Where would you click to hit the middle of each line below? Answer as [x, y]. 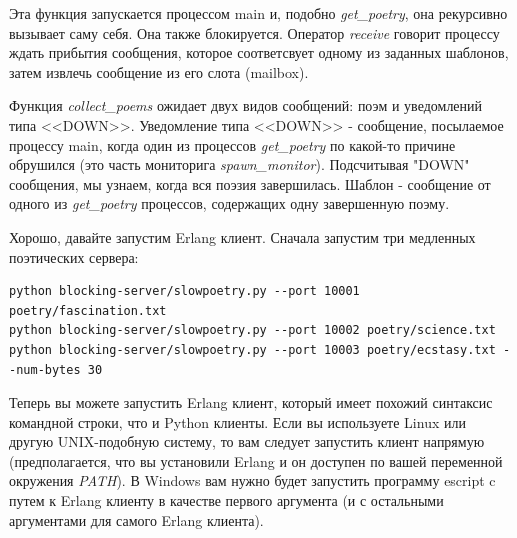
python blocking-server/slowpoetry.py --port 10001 [184, 291]
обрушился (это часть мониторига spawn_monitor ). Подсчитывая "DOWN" [239, 164]
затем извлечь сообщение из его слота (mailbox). [159, 71]
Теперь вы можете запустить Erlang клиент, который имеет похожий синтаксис [251, 402]
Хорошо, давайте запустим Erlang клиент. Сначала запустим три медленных [242, 236]
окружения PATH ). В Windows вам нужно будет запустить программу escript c [252, 480]
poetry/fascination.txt [88, 310]
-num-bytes [45, 369]
